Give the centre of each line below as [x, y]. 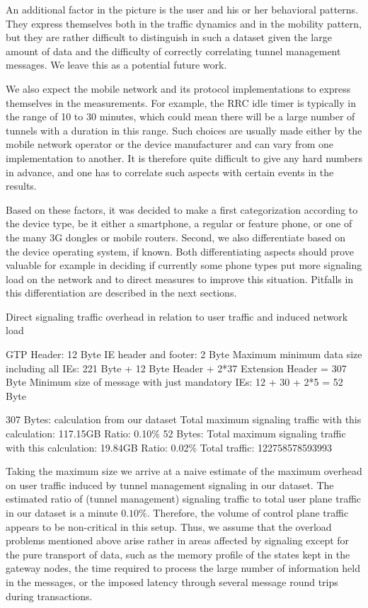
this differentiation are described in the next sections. [121, 293]
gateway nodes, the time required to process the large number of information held [183, 568]
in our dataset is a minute [62, 512]
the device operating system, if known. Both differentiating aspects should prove [180, 251]
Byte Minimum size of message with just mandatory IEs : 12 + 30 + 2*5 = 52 [174, 382]
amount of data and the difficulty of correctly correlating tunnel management [173, 51]
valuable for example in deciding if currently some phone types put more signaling [184, 265]
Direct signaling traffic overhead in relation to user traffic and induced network [177, 316]
